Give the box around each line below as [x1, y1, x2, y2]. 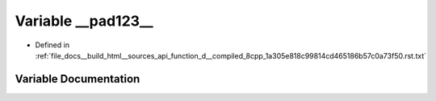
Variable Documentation [15, 72, 140, 86]
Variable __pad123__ [15, 12, 153, 30]
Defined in [35, 40, 70, 50]
